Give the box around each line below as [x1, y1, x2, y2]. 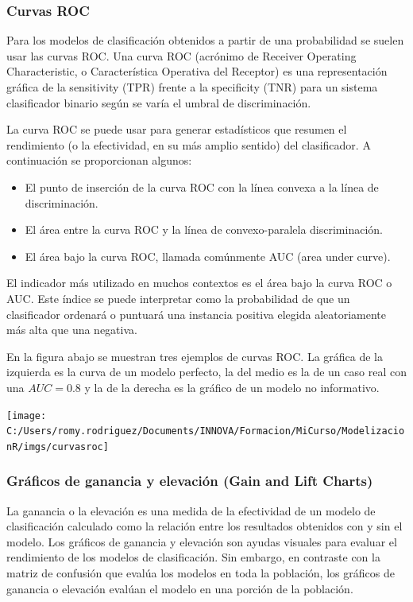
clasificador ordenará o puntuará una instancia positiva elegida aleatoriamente [6, 305, 387, 322]
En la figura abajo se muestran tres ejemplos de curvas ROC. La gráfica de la [6, 348, 384, 364]
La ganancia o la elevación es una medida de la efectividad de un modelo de [6, 502, 376, 518]
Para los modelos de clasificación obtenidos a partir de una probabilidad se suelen [6, 32, 404, 49]
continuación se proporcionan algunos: [6, 152, 192, 169]
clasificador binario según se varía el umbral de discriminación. [6, 94, 311, 111]
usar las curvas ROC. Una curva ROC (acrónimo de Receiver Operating [6, 47, 357, 64]
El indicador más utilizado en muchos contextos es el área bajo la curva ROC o [6, 274, 392, 291]
